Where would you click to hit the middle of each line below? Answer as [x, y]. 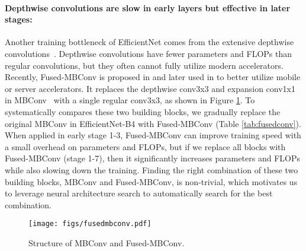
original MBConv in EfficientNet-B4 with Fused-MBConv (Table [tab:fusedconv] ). [153, 123]
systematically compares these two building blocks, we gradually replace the [143, 111]
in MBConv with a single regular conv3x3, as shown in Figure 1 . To [130, 100]
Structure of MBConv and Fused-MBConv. [107, 242]
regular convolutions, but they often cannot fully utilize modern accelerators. [144, 65]
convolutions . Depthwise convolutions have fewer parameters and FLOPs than [149, 53]
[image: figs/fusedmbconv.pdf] [90, 224]
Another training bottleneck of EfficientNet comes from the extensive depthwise [149, 42]
